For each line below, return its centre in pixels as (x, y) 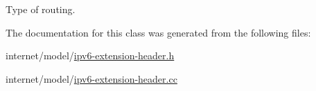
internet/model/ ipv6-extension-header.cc (91, 78)
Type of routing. (41, 9)
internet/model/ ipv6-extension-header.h (90, 55)
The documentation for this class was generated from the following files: (158, 32)
